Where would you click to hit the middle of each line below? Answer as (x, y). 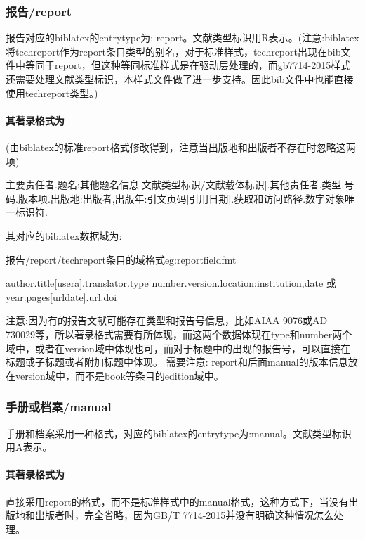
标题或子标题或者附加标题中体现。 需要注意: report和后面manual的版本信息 (177, 362)
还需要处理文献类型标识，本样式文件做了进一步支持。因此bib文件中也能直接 (180, 79)
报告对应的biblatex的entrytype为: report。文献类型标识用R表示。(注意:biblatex (182, 38)
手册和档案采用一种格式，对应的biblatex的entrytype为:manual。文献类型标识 (179, 433)
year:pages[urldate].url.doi (61, 296)
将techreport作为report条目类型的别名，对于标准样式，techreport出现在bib (173, 51)
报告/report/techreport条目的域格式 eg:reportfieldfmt (121, 259)
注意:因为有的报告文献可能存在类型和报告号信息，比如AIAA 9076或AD (167, 320)
